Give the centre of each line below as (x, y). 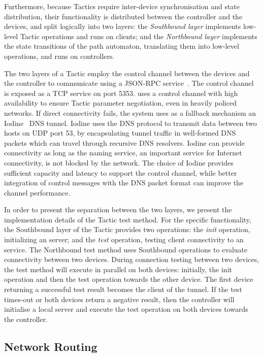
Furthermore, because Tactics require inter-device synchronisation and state (122, 6)
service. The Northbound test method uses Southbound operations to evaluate (126, 249)
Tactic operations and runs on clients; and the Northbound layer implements (139, 36)
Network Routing (51, 346)
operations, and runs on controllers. (59, 56)
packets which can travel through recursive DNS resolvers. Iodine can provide (125, 142)
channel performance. (37, 192)
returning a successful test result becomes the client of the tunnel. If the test (123, 289)
